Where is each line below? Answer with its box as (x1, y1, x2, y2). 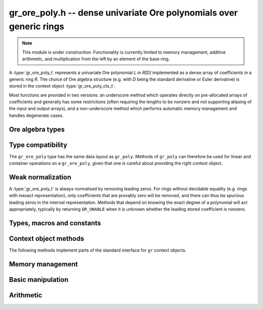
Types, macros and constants (9, 219, 101, 227)
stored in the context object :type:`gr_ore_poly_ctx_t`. (9, 83, 115, 89)
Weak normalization (9, 173, 72, 181)
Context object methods (9, 235, 84, 243)
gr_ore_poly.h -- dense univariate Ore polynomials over (9, 7, 238, 18)
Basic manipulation (9, 275, 69, 284)
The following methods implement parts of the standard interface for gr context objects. (9, 247, 187, 253)
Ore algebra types (9, 125, 65, 133)
